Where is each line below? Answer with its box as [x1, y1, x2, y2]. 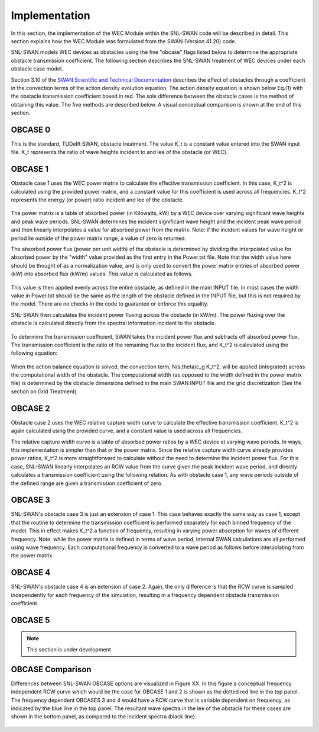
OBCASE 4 [11, 567, 51, 577]
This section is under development [27, 646, 112, 653]
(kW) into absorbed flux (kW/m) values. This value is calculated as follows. [11, 270, 193, 278]
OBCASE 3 [11, 495, 50, 505]
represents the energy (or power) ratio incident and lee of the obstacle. [11, 196, 184, 204]
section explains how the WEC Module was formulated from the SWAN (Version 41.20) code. [11, 37, 237, 44]
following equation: [11, 349, 58, 357]
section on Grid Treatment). [11, 388, 78, 395]
